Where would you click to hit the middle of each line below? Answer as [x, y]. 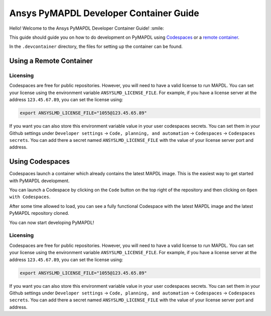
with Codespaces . [30, 197]
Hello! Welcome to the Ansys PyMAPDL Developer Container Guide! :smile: [87, 28]
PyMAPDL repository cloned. [39, 213]
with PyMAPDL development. [39, 181]
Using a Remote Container [51, 61]
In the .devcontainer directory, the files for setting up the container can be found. [96, 47]
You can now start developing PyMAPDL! [52, 222]
